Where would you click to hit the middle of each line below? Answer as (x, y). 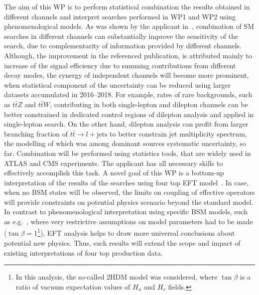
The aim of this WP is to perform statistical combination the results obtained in (127, 6)
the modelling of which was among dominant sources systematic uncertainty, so (125, 143)
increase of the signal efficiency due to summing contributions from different (120, 65)
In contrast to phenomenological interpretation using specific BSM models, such (126, 212)
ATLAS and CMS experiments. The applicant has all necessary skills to (114, 163)
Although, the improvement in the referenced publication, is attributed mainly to (128, 55)
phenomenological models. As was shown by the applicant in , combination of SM (129, 26)
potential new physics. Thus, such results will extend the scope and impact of (122, 242)
